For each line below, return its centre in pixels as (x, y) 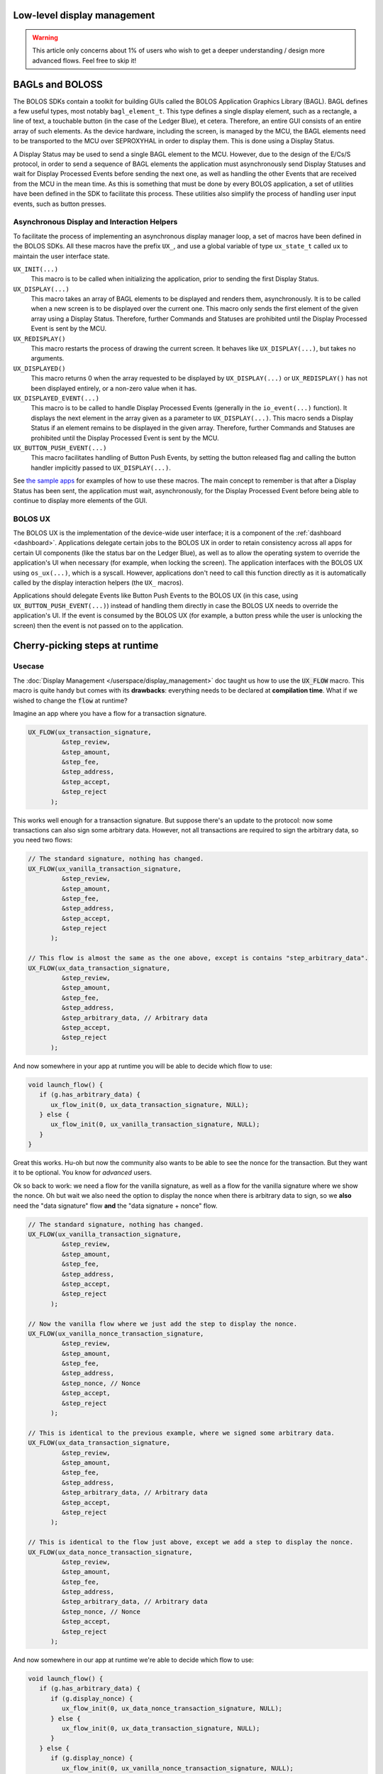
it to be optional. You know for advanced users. (82, 1173)
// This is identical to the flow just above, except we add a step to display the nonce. (191, 1542)
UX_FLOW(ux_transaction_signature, (90, 732)
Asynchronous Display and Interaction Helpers (95, 222)
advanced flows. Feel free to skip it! (84, 60)
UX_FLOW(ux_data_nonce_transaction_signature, (110, 1552)
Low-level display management (84, 15)
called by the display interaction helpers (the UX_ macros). (98, 583)
